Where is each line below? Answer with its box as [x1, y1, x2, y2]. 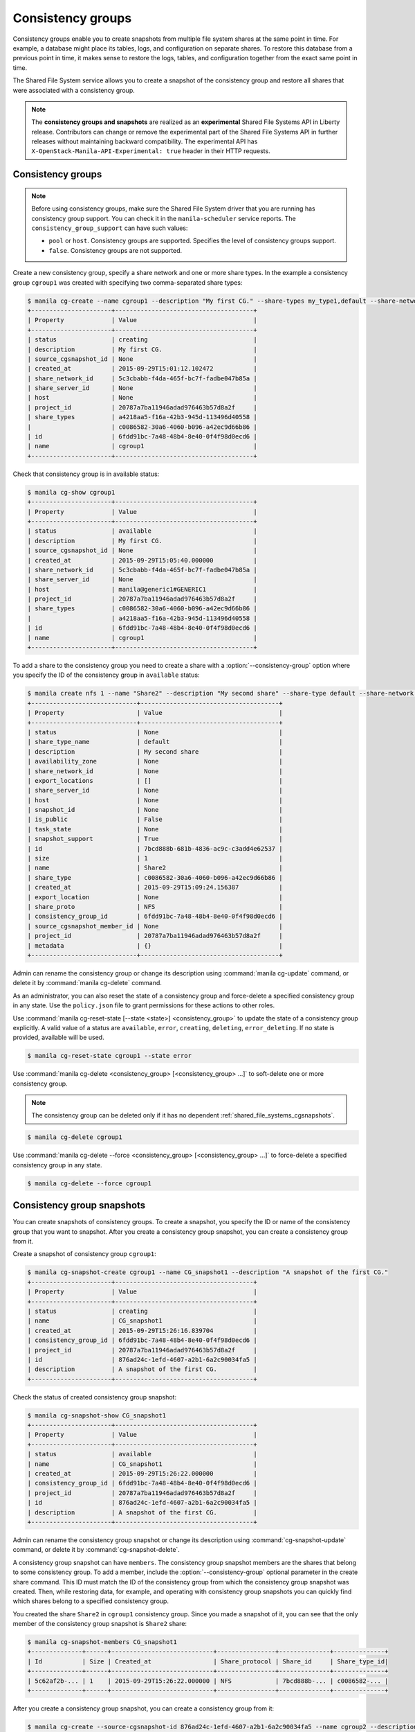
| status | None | [27, 728, 283, 736]
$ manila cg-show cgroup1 [27, 488, 116, 496]
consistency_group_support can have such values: [31, 224, 188, 232]
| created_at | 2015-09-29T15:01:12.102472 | [27, 364, 257, 373]
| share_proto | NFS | [27, 903, 283, 910]
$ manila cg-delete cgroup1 [27, 1133, 122, 1141]
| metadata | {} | [27, 942, 283, 949]
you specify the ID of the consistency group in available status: [12, 671, 200, 679]
